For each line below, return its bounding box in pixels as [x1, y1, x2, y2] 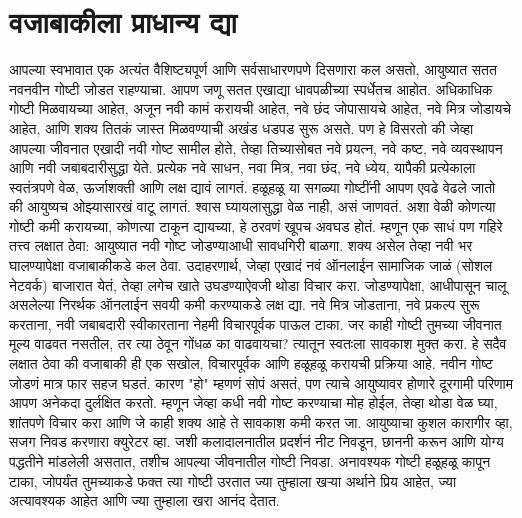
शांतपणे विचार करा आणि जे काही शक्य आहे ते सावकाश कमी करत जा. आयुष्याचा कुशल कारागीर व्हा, [9, 411, 513, 432]
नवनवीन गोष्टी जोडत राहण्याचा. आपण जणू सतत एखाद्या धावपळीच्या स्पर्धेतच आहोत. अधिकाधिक [9, 78, 493, 99]
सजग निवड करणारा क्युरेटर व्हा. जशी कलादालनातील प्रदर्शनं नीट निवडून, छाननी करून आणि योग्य [9, 431, 504, 452]
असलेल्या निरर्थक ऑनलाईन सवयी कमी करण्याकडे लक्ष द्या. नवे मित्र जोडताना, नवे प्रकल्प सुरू [9, 294, 480, 315]
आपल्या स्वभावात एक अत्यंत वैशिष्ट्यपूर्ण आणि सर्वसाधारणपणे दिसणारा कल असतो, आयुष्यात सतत [9, 59, 497, 80]
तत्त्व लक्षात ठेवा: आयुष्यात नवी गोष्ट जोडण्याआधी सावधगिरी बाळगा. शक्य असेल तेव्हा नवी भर [9, 235, 473, 256]
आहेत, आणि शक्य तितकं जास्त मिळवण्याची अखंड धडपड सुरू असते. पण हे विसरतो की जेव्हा [9, 117, 474, 138]
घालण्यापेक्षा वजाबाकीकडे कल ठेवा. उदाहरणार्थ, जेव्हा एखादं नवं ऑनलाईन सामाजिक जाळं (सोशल [9, 255, 493, 276]
